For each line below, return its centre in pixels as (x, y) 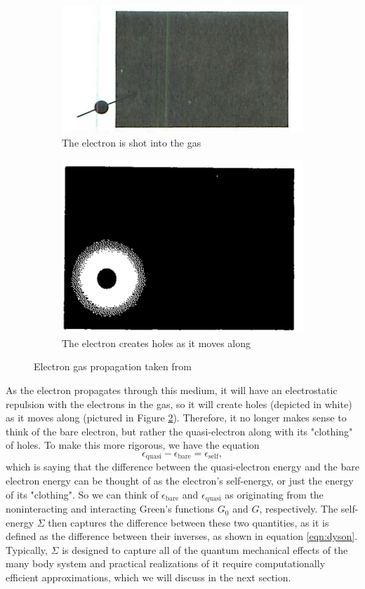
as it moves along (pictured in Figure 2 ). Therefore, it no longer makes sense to (176, 418)
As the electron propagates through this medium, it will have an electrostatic (172, 390)
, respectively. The (299, 509)
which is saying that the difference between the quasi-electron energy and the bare (182, 467)
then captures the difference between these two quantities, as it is (188, 522)
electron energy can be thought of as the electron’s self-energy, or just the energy (180, 481)
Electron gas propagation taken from (113, 366)
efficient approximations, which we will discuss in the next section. (148, 577)
